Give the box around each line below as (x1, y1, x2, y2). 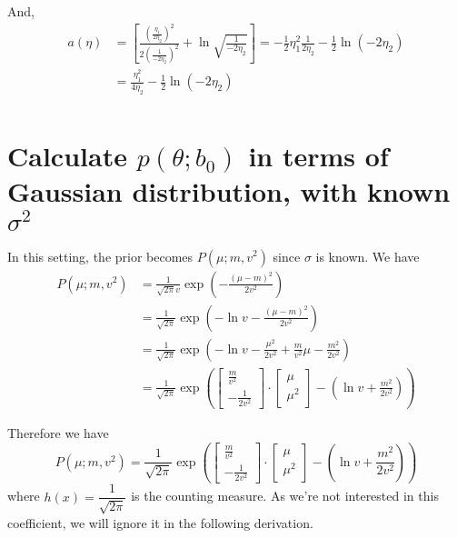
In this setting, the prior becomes (7, 246, 194, 265)
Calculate (7, 137, 127, 174)
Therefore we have (7, 423, 109, 443)
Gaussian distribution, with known (7, 173, 451, 210)
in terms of (248, 137, 389, 174)
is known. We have (315, 246, 420, 265)
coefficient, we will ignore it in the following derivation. (7, 513, 313, 532)
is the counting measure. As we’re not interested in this (131, 486, 439, 505)
